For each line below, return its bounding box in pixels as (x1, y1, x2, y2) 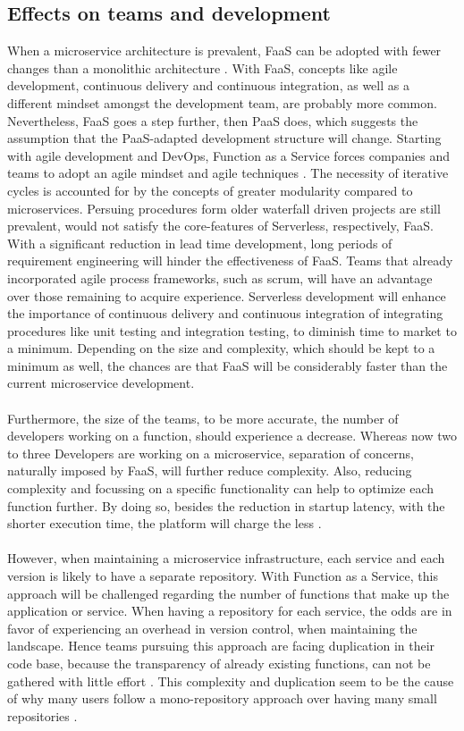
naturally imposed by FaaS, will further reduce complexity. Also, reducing (7, 461, 412, 480)
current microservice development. (7, 374, 195, 392)
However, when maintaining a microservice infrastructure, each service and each (7, 549, 445, 567)
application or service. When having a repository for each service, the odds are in (7, 601, 452, 620)
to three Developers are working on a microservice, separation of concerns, (7, 443, 414, 462)
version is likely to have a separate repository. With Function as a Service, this (7, 567, 438, 585)
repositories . (7, 706, 78, 725)
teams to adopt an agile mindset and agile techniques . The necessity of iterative (7, 164, 449, 182)
